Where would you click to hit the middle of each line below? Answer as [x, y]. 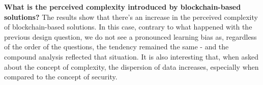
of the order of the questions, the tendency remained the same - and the [116, 47]
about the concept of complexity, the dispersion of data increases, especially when [131, 66]
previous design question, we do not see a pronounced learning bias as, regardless [130, 36]
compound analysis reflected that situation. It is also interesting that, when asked [131, 56]
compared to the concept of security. [61, 77]
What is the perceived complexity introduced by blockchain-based [123, 7]
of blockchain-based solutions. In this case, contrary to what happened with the [128, 27]
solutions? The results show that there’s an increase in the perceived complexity [131, 17]
